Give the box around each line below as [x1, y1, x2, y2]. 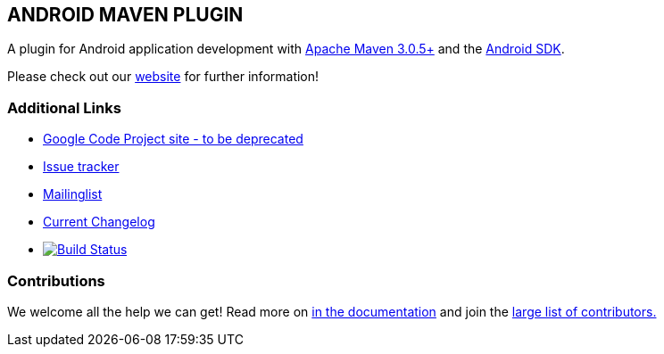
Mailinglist [43, 186, 103, 202]
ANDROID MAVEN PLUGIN [7, 4, 244, 26]
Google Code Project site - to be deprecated [43, 131, 303, 147]
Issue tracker [43, 159, 120, 175]
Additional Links [7, 98, 121, 117]
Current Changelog [43, 214, 155, 230]
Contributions [7, 271, 105, 290]
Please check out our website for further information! [7, 69, 320, 85]
